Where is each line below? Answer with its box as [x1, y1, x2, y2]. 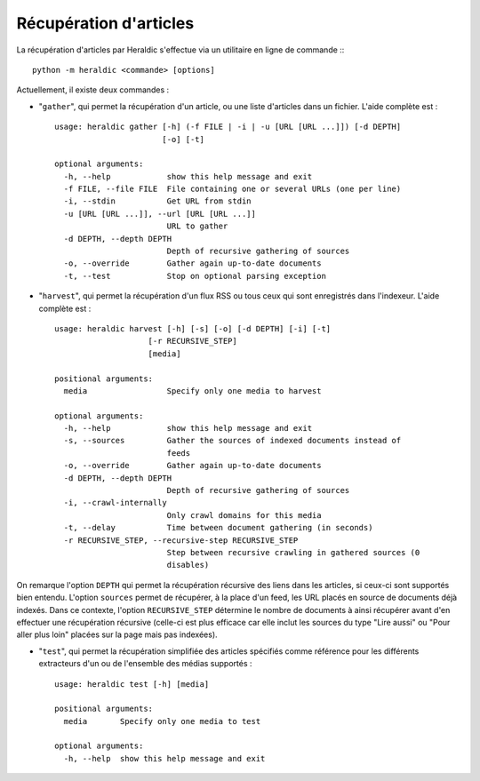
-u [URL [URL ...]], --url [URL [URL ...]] [63, 209, 257, 219]
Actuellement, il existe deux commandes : [16, 84, 170, 95]
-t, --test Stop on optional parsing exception [63, 271, 326, 281]
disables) [166, 560, 210, 570]
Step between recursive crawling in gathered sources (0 [166, 547, 420, 557]
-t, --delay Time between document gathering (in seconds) [63, 522, 373, 533]
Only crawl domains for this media [166, 510, 322, 520]
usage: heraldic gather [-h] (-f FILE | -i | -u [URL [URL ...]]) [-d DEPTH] [54, 122, 402, 132]
